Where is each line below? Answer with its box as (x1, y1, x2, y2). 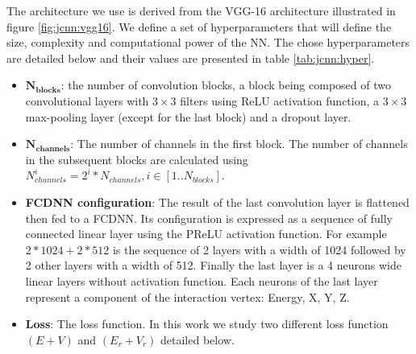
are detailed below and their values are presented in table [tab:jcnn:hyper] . (6, 49, 375, 66)
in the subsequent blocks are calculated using (25, 150, 248, 167)
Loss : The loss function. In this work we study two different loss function (25, 315, 389, 332)
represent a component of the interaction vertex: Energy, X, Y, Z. (25, 288, 350, 305)
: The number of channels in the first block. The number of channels (70, 135, 408, 152)
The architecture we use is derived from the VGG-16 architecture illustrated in (6, 2, 396, 19)
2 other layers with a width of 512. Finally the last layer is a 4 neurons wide (25, 257, 401, 274)
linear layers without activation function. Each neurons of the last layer (25, 272, 378, 289)
